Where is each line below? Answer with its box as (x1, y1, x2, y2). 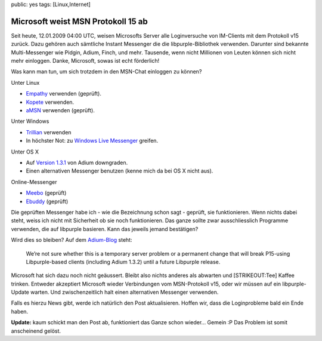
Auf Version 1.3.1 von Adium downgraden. (26, 159, 128, 166)
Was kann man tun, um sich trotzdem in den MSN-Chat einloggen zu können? (11, 68, 202, 75)
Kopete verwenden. (26, 99, 75, 106)
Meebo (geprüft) (26, 189, 67, 196)
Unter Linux (11, 79, 40, 86)
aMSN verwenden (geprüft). (26, 107, 95, 114)
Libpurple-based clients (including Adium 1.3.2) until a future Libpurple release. (26, 258, 221, 265)
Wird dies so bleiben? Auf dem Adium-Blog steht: (11, 236, 132, 244)
